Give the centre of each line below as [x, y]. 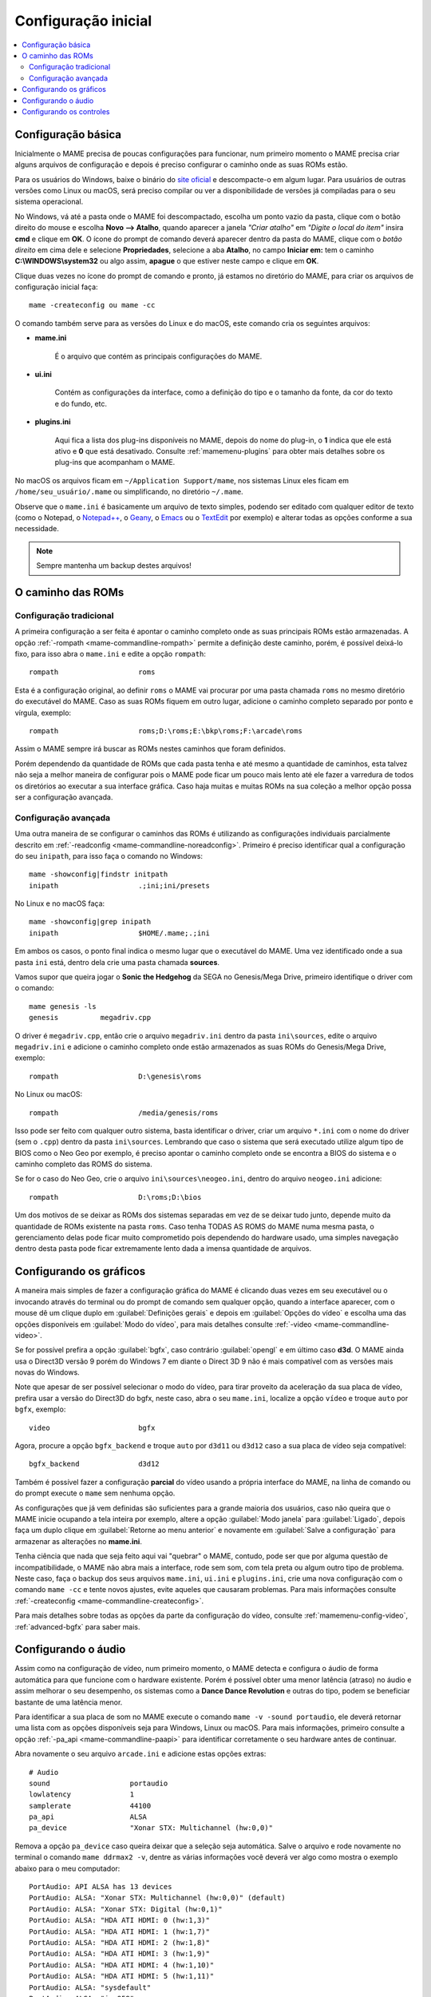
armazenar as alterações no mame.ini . [79, 1541]
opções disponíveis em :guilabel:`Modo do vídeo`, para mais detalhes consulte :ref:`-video [163, 1324]
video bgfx [92, 1427]
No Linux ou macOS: [49, 1094]
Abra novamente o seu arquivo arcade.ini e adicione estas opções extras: [140, 1754]
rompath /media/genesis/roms [124, 1113]
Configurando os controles [66, 111]
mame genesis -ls [63, 1006]
